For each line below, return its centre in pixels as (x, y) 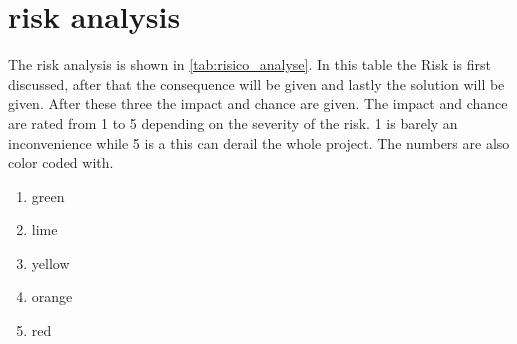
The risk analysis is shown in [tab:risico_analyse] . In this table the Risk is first (250, 64)
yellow (50, 262)
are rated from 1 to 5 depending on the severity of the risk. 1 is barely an (233, 122)
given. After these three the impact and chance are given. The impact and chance (258, 103)
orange (52, 296)
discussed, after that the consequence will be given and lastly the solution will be (256, 83)
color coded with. (61, 162)
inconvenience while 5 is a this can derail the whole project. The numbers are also (259, 142)
